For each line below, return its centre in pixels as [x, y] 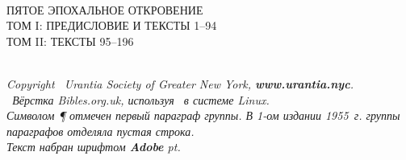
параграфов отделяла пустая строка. [100, 131]
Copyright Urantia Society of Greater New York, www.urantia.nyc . [180, 83]
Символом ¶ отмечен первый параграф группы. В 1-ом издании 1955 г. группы [203, 115]
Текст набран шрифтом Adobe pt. [94, 147]
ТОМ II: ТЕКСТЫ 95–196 [70, 41]
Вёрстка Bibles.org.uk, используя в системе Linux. [141, 99]
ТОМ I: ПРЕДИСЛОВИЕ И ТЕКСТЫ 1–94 [112, 25]
